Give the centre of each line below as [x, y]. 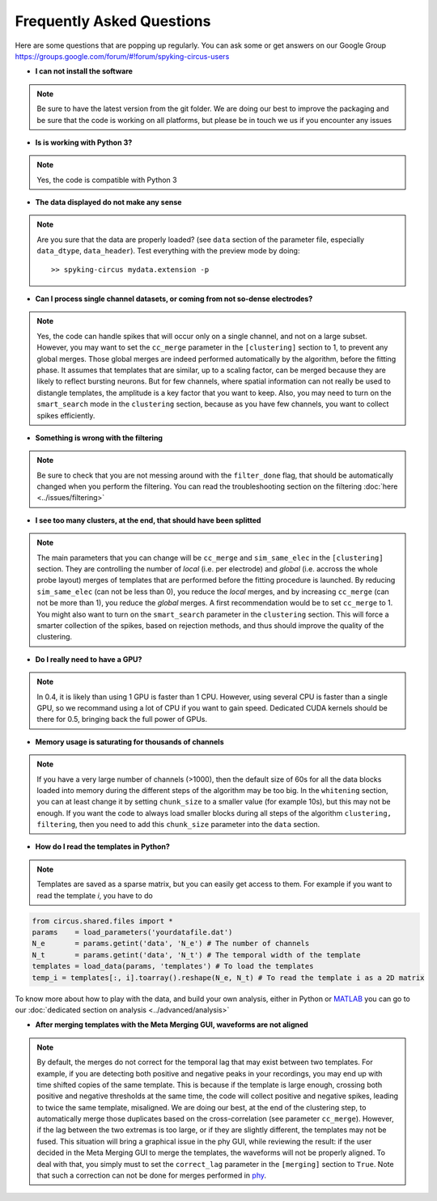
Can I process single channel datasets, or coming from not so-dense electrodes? [174, 299]
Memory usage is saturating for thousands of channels [129, 741]
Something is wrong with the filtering [99, 438]
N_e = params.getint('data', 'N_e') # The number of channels [171, 944]
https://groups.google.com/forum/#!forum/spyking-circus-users [122, 56]
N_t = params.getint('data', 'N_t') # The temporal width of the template [196, 955]
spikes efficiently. [66, 415]
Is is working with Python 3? [84, 142]
